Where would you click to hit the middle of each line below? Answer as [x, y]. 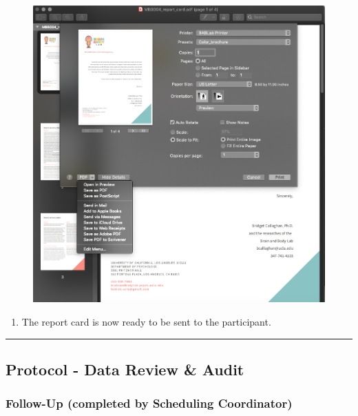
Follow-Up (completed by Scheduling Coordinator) [149, 403]
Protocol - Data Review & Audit [125, 369]
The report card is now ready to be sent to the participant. [146, 322]
